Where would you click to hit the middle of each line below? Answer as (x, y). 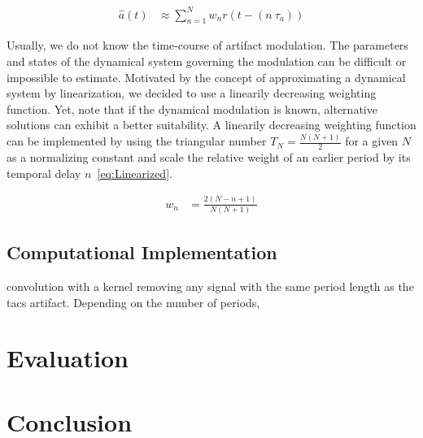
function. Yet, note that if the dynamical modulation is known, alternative (192, 108)
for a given (372, 141)
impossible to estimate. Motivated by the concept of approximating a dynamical (206, 77)
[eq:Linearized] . (135, 173)
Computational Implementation (142, 252)
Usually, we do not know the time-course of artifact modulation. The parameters (207, 45)
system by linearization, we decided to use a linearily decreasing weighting (192, 93)
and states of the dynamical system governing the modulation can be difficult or (207, 61)
